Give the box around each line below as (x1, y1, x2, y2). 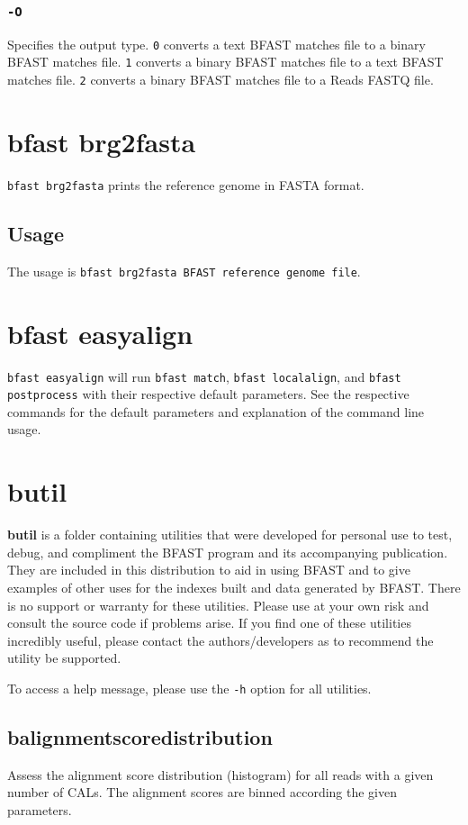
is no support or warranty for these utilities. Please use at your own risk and (7, 595, 429, 614)
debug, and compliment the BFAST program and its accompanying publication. (7, 542, 448, 561)
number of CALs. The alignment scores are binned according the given (7, 783, 398, 802)
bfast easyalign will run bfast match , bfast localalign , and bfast (7, 367, 401, 385)
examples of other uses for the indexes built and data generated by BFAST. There (7, 577, 461, 596)
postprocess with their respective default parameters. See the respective (7, 385, 409, 403)
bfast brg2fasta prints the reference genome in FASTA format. (7, 175, 364, 194)
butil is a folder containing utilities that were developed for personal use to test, (7, 525, 453, 544)
